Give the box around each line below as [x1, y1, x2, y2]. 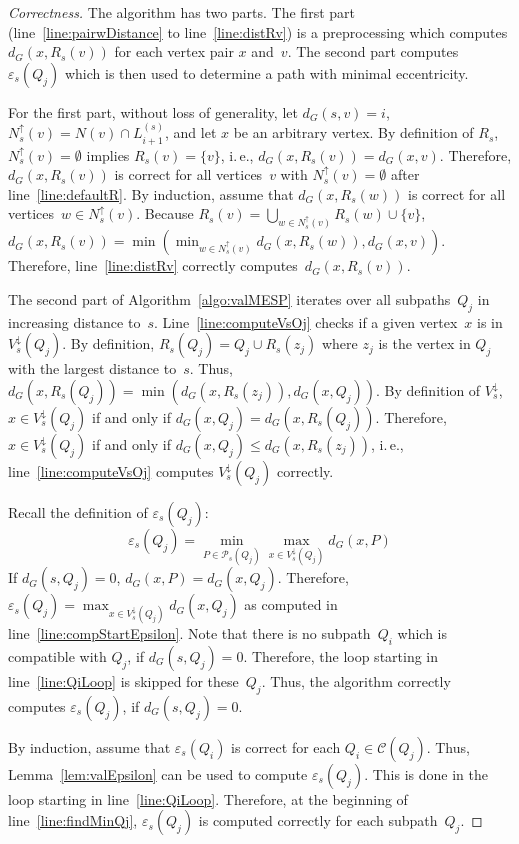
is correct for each [231, 736, 341, 757]
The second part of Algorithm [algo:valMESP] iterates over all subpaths [8, 288, 451, 309]
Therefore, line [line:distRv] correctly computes [8, 255, 298, 276]
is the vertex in [378, 333, 471, 354]
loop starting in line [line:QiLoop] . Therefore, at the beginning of [8, 788, 408, 809]
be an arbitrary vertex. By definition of [233, 122, 474, 143]
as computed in [244, 594, 338, 615]
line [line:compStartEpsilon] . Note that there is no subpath [8, 623, 371, 644]
